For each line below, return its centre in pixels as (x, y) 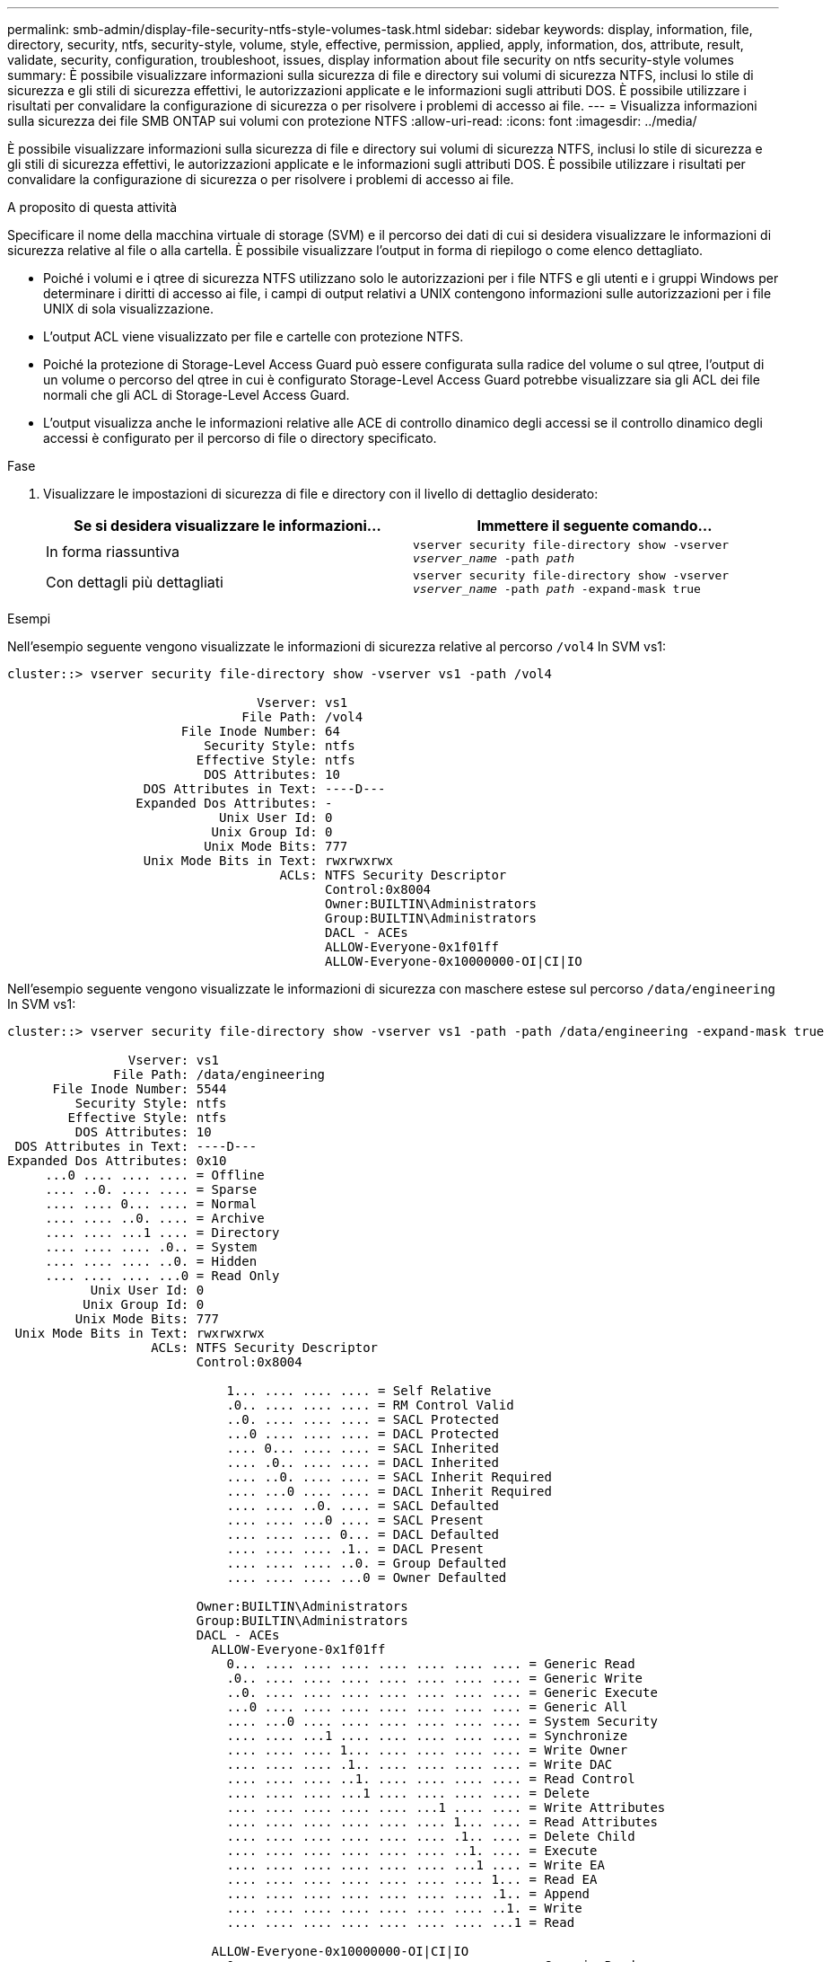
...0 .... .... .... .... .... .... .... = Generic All (427, 1707)
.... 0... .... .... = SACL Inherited (363, 1448)
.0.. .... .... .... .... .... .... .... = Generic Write (435, 1678)
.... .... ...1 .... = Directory (162, 1233)
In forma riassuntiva (113, 552)
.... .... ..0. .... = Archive (155, 1218)
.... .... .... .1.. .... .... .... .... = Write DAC (420, 1764)
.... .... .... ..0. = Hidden (151, 1261)
